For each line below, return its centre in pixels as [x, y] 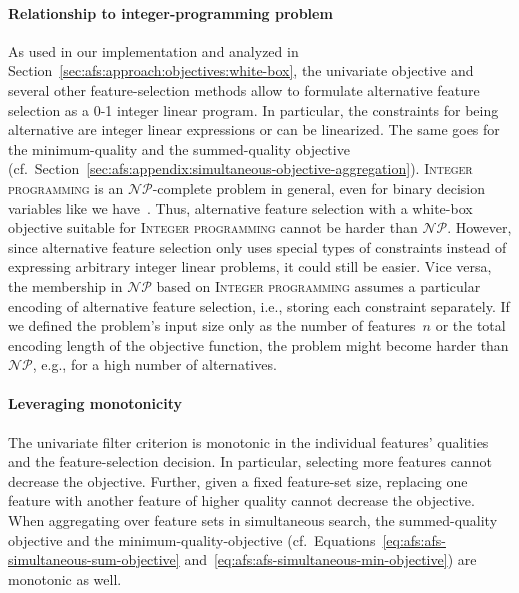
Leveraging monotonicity [95, 403]
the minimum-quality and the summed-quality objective [179, 148]
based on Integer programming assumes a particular [318, 285]
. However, [479, 227]
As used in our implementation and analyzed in [153, 50]
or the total [470, 325]
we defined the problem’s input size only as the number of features [212, 325]
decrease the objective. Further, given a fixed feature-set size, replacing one [238, 480]
